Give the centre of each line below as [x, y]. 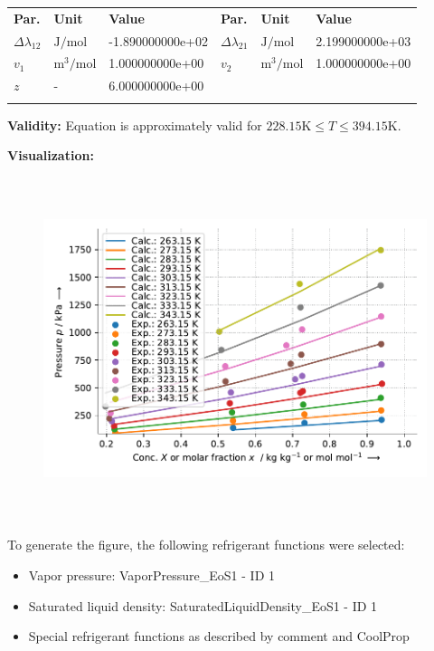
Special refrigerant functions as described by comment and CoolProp [219, 636]
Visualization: [51, 155]
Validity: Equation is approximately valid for [135, 124]
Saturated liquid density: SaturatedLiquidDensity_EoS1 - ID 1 [203, 605]
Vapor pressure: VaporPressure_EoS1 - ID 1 [151, 574]
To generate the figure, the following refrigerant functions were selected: [206, 545]
